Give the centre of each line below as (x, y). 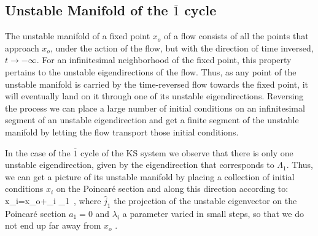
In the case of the (38, 152)
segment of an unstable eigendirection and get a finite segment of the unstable (152, 120)
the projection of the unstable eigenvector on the (205, 200)
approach (22, 48)
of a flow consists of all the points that (236, 36)
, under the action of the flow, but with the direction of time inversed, (182, 48)
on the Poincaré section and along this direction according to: (172, 188)
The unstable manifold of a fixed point (78, 36)
